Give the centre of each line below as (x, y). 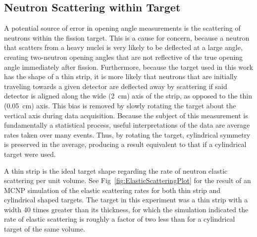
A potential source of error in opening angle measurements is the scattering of (122, 28)
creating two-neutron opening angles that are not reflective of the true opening (124, 57)
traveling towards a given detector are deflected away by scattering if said (116, 86)
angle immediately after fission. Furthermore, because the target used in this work (128, 67)
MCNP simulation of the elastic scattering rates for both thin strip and (112, 190)
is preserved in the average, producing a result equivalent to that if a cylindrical (125, 144)
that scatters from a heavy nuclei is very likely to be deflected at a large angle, (123, 47)
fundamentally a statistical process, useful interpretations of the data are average (127, 125)
